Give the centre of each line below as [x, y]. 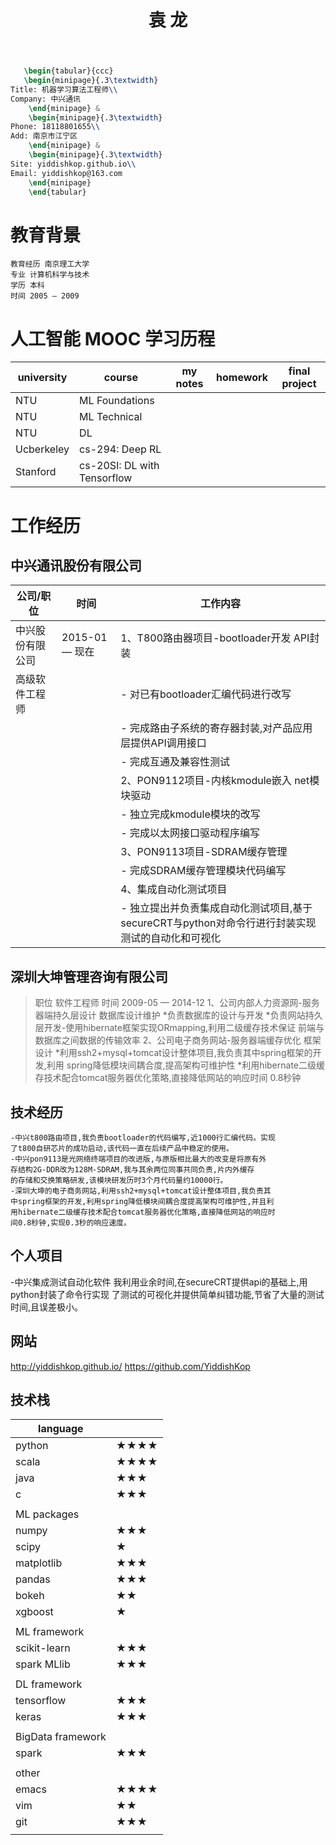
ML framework [50, 1632]
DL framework [49, 1684]
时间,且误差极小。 [47, 1307]
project [299, 384]
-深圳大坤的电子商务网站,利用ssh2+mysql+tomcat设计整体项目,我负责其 [141, 1191]
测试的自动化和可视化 [171, 938]
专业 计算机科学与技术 [50, 275]
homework [242, 378]
